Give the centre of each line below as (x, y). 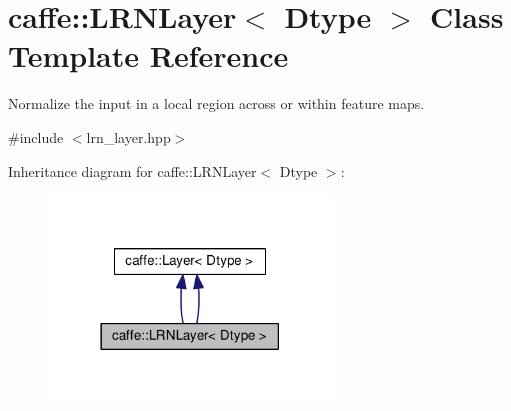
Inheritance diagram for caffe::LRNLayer (132, 170)
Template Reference (148, 55)
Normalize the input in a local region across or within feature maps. (216, 103)
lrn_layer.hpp (128, 136)
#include (36, 136)
